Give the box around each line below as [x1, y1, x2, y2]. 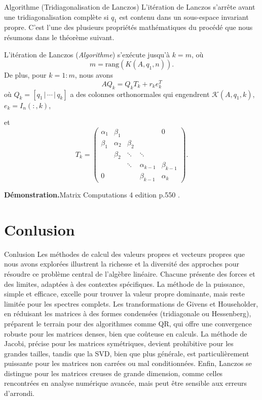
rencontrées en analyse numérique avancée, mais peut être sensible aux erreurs [4, 378, 247, 388]
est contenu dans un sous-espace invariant [119, 11, 249, 22]
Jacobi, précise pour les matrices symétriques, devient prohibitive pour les [4, 338, 234, 349]
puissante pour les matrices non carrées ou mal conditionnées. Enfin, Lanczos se [4, 358, 252, 369]
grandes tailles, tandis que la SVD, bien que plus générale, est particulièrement [4, 348, 249, 358]
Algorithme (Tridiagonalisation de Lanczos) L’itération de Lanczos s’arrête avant [4, 2, 255, 12]
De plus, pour [4, 70, 47, 80]
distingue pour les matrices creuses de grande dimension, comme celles [4, 368, 223, 378]
